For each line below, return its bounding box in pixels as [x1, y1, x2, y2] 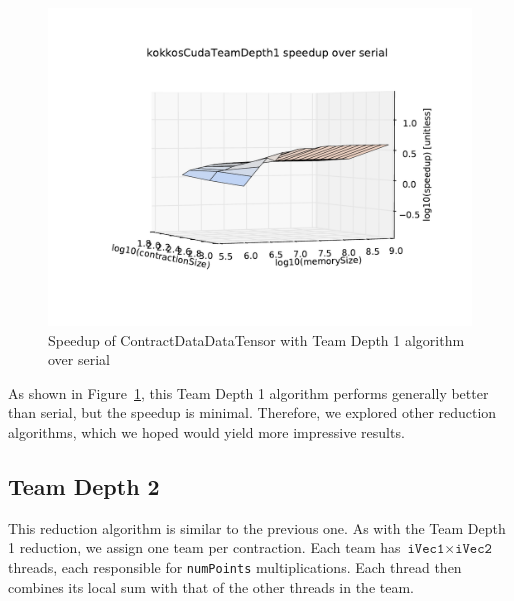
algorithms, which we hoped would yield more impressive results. [8, 421, 405, 442]
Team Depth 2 [8, 470, 160, 501]
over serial [48, 349, 110, 370]
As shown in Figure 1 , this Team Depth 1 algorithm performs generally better [8, 382, 489, 403]
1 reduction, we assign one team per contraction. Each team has [8, 537, 401, 558]
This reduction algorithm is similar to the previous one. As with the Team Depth [8, 517, 506, 538]
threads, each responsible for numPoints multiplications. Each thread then [8, 556, 462, 577]
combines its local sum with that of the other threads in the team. [8, 576, 414, 597]
